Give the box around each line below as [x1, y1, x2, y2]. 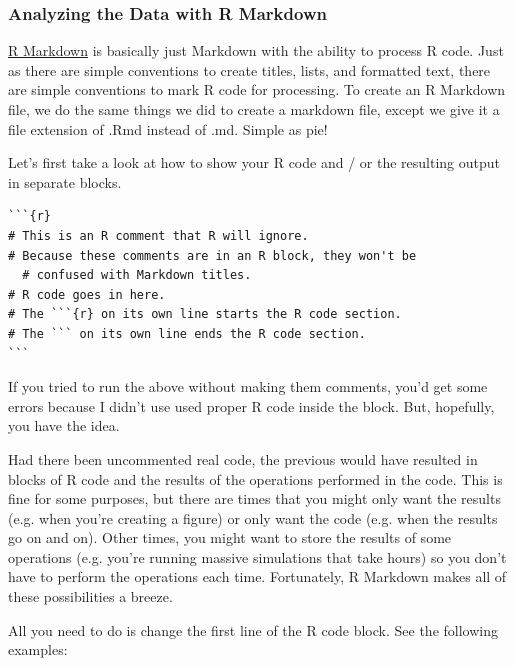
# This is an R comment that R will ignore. [8, 228, 309, 243]
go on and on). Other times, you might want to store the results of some [8, 527, 452, 548]
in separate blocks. [8, 171, 122, 192]
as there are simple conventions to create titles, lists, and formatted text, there [8, 59, 491, 80]
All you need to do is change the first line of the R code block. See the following [8, 619, 498, 640]
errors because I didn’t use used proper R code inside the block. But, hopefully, [8, 395, 495, 416]
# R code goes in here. [8, 287, 166, 302]
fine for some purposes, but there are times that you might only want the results [8, 488, 501, 509]
